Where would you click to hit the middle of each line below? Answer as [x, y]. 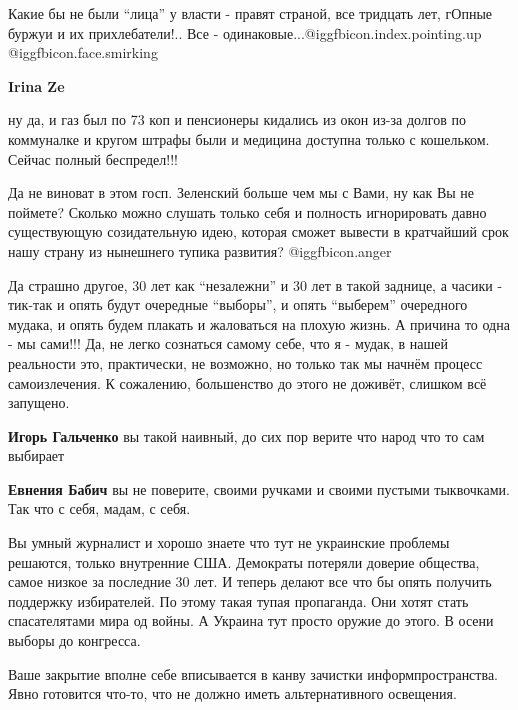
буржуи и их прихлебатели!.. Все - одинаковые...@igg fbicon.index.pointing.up [245, 32]
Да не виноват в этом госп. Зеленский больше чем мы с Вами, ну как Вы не [241, 192]
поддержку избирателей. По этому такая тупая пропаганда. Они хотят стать [238, 600]
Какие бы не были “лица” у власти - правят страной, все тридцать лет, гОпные [250, 13]
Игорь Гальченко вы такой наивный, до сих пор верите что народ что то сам [246, 435]
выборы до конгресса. [74, 640]
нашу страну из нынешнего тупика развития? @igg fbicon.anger [200, 250]
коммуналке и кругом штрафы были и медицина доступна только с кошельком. [249, 138]
